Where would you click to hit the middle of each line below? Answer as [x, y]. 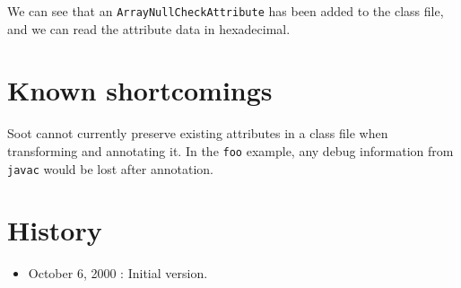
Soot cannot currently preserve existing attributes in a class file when [198, 133]
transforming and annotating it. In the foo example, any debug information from [230, 150]
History [55, 230]
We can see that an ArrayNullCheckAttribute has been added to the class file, [226, 11]
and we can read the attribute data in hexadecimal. [149, 28]
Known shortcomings [140, 90]
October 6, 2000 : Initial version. [118, 273]
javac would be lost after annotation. [110, 168]
